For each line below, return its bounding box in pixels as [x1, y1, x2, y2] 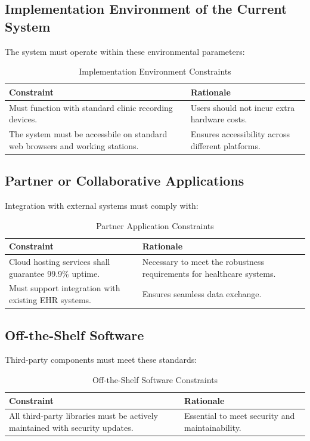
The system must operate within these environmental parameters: [5, 45, 245, 57]
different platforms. [190, 139, 261, 152]
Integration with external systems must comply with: [5, 199, 199, 211]
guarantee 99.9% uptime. [9, 267, 100, 279]
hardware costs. [190, 113, 247, 125]
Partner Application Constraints [96, 219, 214, 232]
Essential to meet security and [184, 409, 295, 422]
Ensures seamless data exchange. [142, 288, 262, 300]
